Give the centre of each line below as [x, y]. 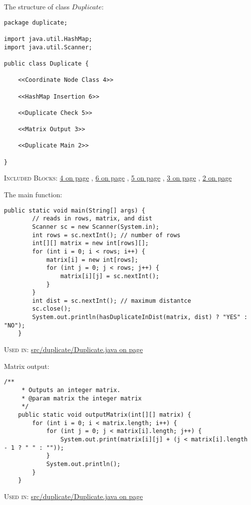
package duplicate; [36, 22]
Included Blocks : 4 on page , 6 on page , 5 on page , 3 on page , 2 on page [118, 178]
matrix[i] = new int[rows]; [92, 260]
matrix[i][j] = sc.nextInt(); [110, 276]
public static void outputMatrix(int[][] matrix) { [105, 415]
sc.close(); [52, 309]
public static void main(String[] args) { [75, 210]
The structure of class [37, 6]
